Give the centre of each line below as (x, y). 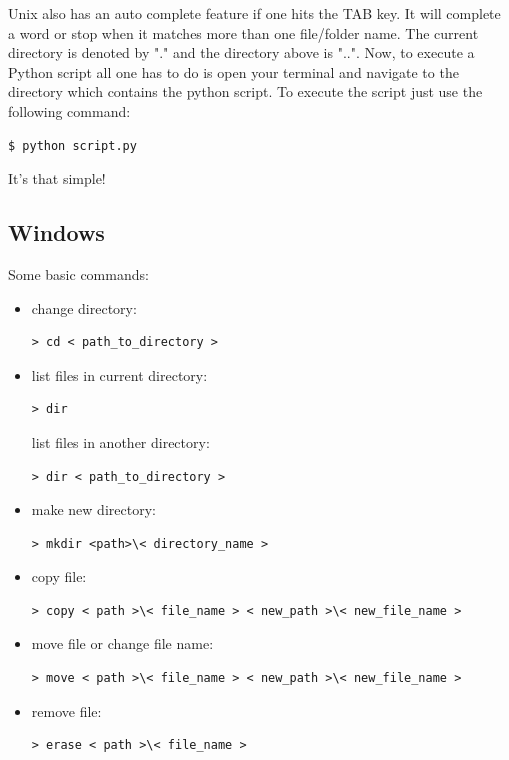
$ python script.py (72, 145)
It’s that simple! (57, 178)
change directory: (84, 307)
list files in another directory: (120, 441)
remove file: (66, 710)
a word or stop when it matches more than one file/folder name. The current (243, 32)
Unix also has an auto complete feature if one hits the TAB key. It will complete (254, 13)
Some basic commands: (78, 273)
